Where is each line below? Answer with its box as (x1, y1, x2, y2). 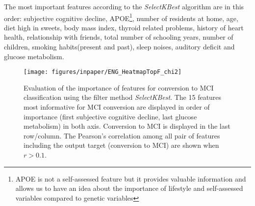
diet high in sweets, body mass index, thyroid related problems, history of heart (4, 22, 244, 32)
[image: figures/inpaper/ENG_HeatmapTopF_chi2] (24, 69, 182, 76)
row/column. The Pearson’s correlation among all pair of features (24, 130, 220, 140)
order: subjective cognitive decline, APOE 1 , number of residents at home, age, (4, 11, 238, 23)
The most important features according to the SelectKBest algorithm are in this (4, 1, 244, 11)
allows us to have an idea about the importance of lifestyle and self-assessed (15, 183, 243, 193)
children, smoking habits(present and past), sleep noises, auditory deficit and (4, 42, 235, 52)
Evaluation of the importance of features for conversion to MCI (24, 82, 214, 92)
